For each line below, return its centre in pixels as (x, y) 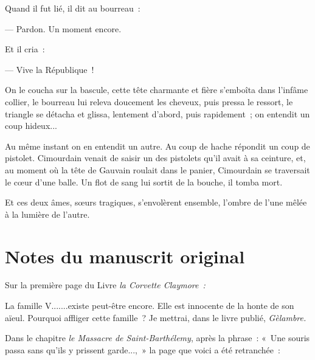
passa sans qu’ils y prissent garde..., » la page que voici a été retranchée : (143, 349)
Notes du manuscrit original (125, 256)
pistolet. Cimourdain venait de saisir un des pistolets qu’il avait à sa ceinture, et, (155, 158)
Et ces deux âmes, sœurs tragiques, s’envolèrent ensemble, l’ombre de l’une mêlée (156, 202)
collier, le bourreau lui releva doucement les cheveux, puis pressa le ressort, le (149, 101)
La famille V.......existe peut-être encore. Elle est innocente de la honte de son (150, 306)
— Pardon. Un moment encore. (63, 28)
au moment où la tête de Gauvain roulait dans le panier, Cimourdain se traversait (157, 169)
